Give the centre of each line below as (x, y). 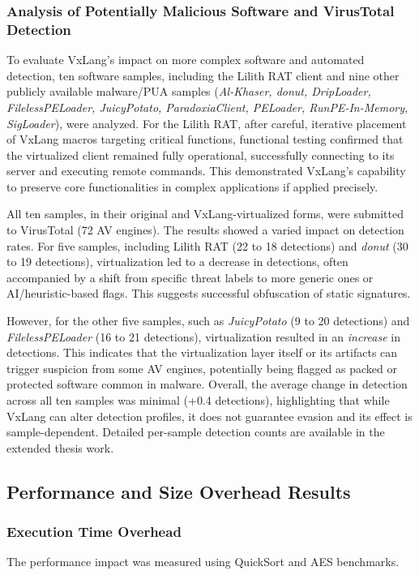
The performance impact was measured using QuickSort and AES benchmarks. (203, 562)
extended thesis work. (60, 447)
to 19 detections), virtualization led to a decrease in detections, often (177, 262)
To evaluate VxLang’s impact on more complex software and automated (186, 60)
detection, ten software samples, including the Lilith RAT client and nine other (203, 75)
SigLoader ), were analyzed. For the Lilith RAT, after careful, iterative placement (207, 123)
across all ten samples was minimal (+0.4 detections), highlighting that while (198, 400)
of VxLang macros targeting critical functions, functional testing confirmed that (205, 139)
